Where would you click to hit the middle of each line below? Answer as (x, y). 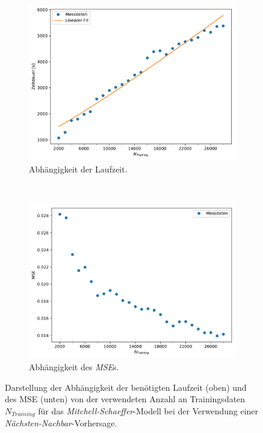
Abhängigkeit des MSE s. (74, 367)
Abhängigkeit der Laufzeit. (78, 169)
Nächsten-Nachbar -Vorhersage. (61, 423)
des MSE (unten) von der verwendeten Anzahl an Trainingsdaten (125, 399)
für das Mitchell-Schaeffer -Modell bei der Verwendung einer (148, 410)
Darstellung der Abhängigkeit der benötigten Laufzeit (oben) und (126, 387)
